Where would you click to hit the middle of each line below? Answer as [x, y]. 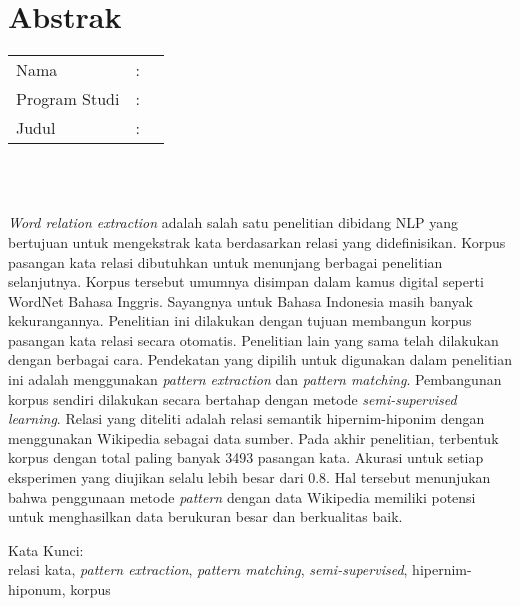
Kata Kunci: [46, 549]
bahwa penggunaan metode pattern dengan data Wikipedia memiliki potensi [242, 496]
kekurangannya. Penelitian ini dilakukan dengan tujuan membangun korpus [240, 320]
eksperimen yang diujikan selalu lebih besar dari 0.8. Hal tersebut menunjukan [249, 477]
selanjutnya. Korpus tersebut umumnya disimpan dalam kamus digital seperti [246, 281]
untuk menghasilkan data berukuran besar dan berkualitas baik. [205, 516]
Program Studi [68, 99]
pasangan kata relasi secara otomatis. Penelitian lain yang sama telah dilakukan [253, 339]
